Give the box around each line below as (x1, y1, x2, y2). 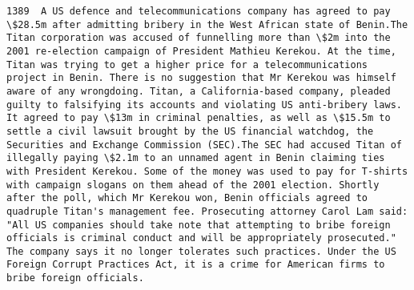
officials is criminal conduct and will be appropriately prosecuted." (6, 232, 396, 244)
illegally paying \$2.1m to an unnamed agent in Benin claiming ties (6, 152, 385, 164)
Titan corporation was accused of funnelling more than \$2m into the (6, 32, 391, 44)
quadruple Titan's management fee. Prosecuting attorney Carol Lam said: (6, 205, 408, 217)
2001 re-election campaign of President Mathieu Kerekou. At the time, (6, 45, 396, 57)
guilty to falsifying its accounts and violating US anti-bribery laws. (6, 99, 402, 111)
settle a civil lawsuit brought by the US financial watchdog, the (6, 125, 374, 137)
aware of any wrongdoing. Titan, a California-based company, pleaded (6, 85, 391, 97)
